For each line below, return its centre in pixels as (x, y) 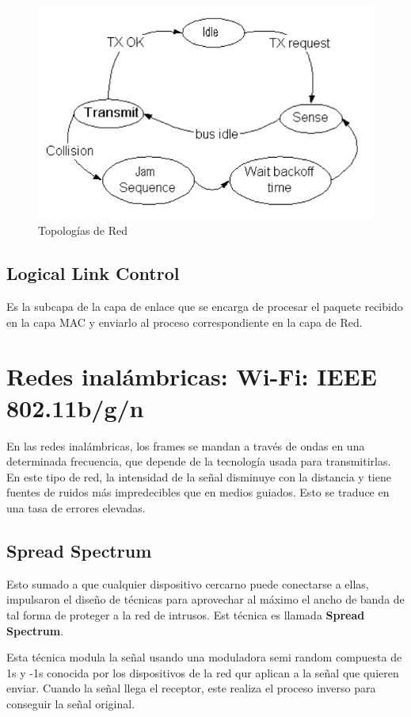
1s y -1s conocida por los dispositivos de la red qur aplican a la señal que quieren (203, 672)
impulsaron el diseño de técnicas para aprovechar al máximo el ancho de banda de (205, 599)
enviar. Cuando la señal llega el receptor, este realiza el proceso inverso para (191, 688)
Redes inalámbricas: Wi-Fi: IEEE (192, 376)
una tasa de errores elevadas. (76, 507)
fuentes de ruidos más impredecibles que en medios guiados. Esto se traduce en (198, 492)
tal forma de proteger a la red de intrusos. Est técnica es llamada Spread (186, 614)
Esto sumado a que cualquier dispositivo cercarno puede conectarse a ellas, (188, 583)
